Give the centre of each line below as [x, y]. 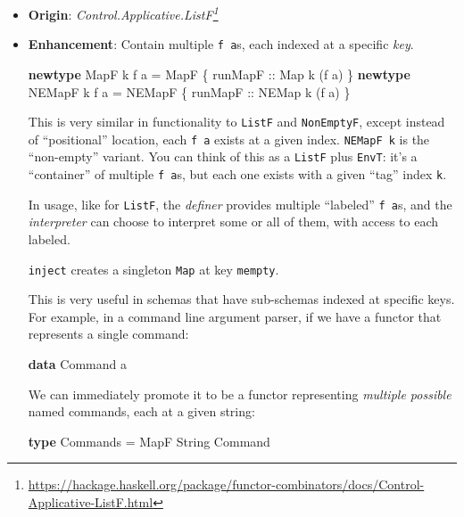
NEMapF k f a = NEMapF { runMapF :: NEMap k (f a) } [189, 91]
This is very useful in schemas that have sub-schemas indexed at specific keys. [241, 299]
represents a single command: [108, 334]
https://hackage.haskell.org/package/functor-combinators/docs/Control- [226, 484]
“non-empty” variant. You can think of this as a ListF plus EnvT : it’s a [223, 156]
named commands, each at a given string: [141, 411]
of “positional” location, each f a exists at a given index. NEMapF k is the [229, 139]
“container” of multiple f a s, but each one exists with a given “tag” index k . [237, 174]
